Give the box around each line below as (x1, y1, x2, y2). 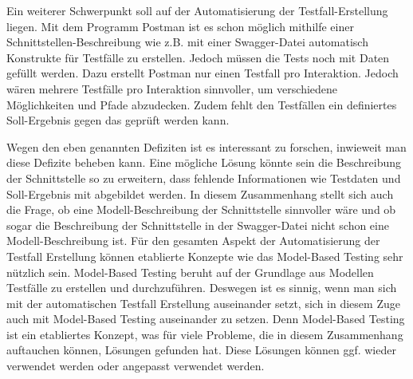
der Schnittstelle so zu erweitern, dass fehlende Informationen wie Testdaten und (6, 169, 401, 186)
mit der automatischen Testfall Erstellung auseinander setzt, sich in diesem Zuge (6, 294, 400, 311)
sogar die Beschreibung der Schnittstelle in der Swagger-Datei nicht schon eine (6, 216, 389, 233)
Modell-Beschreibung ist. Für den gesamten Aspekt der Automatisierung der (6, 232, 380, 249)
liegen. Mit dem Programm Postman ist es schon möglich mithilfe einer (6, 18, 354, 34)
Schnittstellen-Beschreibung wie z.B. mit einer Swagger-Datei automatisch (6, 34, 368, 50)
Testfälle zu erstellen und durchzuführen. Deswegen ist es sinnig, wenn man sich (6, 279, 397, 296)
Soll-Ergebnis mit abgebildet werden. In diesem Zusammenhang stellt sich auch (6, 185, 394, 202)
